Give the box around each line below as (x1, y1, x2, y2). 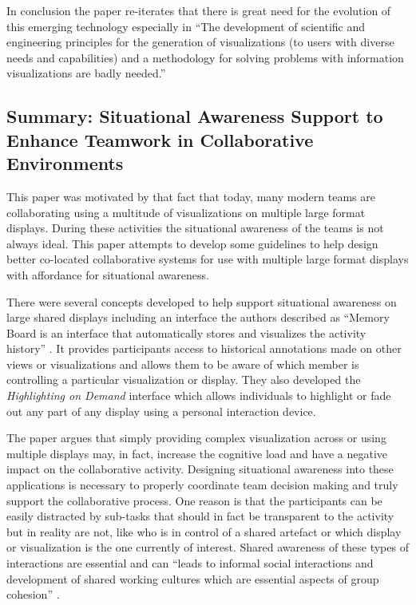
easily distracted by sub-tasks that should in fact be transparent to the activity (6, 508, 394, 524)
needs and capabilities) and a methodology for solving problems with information (6, 49, 404, 65)
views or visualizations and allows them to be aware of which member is (6, 355, 359, 372)
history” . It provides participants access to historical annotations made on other (6, 340, 402, 357)
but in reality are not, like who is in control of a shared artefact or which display (6, 523, 402, 540)
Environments (6, 151, 124, 176)
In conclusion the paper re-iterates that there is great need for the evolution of (6, 2, 391, 18)
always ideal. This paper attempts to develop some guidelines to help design (6, 235, 378, 251)
